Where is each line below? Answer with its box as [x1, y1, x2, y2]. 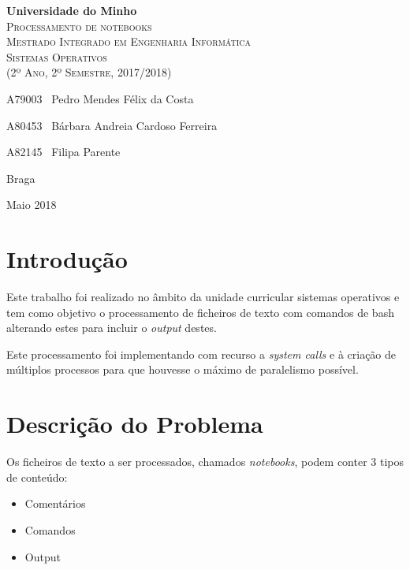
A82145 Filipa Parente [6, 143, 121, 160]
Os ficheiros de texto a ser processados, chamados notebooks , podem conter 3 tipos [6, 453, 404, 470]
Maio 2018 [6, 196, 57, 213]
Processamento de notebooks [6, 17, 152, 34]
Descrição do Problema [6, 408, 263, 440]
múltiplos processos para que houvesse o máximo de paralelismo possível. [6, 361, 359, 378]
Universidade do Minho [6, 2, 137, 18]
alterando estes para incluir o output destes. [6, 319, 217, 336]
